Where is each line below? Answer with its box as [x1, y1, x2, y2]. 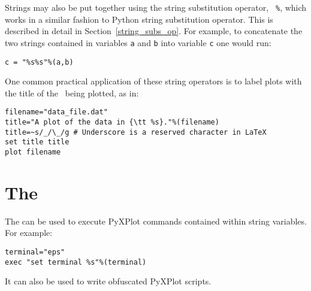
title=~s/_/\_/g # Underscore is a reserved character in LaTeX [5, 128, 267, 137]
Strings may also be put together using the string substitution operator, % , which [5, 1, 307, 13]
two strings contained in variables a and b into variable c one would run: [5, 36, 271, 48]
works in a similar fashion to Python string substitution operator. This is [5, 13, 273, 25]
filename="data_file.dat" [5, 108, 108, 117]
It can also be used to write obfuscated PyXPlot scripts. [5, 275, 212, 287]
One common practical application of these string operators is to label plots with [5, 75, 302, 87]
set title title [5, 138, 70, 147]
